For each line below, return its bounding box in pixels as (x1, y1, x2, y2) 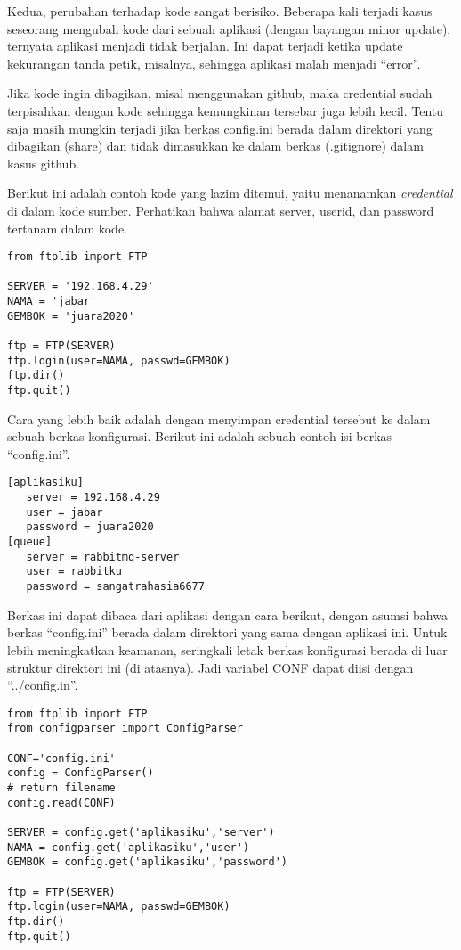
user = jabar (26, 505, 103, 519)
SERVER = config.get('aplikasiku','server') (7, 825, 275, 839)
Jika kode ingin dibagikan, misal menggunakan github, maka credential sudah (7, 84, 433, 102)
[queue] (7, 536, 53, 549)
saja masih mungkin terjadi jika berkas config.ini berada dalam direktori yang (7, 119, 433, 137)
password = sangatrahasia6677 (26, 580, 205, 594)
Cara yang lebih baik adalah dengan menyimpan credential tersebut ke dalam (7, 409, 431, 428)
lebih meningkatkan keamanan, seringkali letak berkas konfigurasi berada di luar (7, 640, 448, 659)
